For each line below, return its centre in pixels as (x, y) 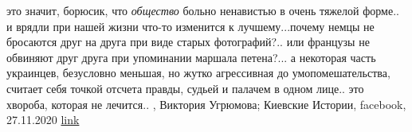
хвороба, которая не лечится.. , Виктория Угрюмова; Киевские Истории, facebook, (206, 104)
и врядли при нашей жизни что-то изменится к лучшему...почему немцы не (190, 26)
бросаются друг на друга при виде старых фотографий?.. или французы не (188, 42)
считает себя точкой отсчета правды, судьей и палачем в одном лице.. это (185, 88)
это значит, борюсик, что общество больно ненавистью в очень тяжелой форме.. (203, 10)
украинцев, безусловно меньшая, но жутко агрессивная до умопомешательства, (198, 73)
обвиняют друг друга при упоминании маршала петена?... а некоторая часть (191, 57)
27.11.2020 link (43, 120)
